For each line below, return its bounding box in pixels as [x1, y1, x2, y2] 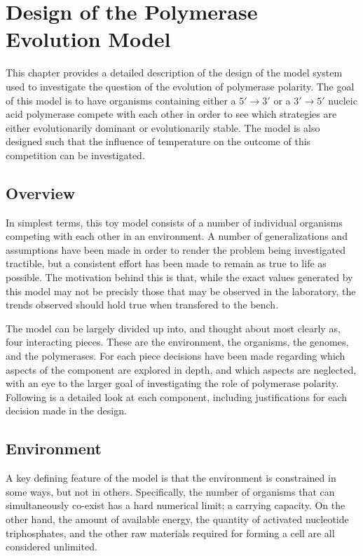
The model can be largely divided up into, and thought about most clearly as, [6, 320, 341, 335]
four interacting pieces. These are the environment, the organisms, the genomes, [6, 334, 349, 349]
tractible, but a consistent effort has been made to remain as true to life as [6, 256, 327, 271]
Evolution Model [6, 25, 171, 53]
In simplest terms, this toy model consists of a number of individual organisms [6, 215, 343, 229]
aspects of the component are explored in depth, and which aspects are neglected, [6, 362, 357, 377]
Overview [6, 182, 76, 203]
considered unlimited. [6, 539, 97, 554]
